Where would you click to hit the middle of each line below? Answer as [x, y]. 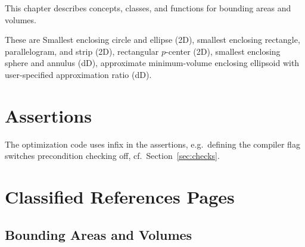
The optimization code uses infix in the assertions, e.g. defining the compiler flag [152, 144]
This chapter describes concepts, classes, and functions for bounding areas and [148, 8]
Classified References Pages [120, 197]
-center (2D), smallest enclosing [223, 51]
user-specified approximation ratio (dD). [78, 74]
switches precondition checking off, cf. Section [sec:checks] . [112, 156]
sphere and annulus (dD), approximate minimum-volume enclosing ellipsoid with [152, 63]
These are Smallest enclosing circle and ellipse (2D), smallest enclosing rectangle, [152, 40]
